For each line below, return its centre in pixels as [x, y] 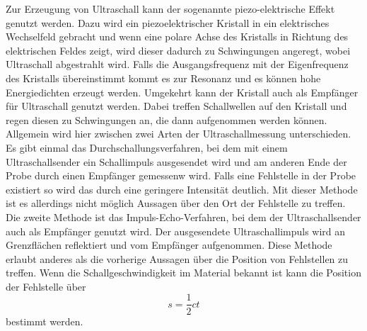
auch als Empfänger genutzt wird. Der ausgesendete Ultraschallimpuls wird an [176, 231]
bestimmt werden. [45, 321]
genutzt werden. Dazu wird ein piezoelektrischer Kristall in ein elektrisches [168, 22]
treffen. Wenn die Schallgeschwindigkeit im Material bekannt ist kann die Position [183, 273]
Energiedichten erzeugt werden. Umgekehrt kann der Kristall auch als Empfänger [182, 92]
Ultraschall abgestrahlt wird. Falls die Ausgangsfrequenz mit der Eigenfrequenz [177, 64]
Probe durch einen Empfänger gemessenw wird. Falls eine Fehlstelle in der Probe [181, 175]
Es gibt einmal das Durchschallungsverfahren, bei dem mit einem [147, 147]
